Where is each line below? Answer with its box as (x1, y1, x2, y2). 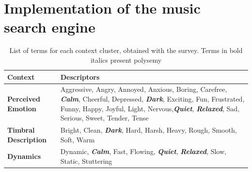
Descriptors (60, 71, 100, 82)
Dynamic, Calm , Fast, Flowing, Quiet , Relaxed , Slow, (60, 146, 226, 156)
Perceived (7, 93, 40, 103)
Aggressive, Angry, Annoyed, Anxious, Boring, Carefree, (60, 84, 227, 94)
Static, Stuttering (60, 156, 112, 166)
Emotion (7, 103, 36, 113)
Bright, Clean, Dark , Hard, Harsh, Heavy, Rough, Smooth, (60, 124, 237, 135)
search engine (4, 17, 95, 37)
